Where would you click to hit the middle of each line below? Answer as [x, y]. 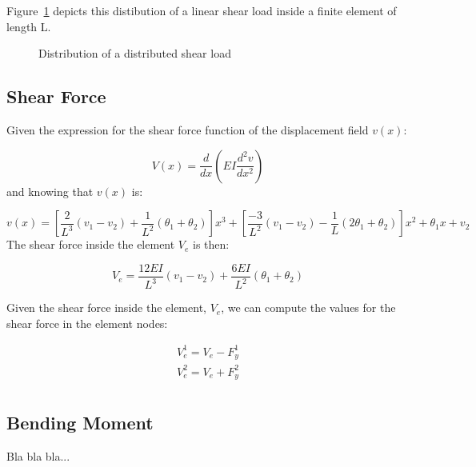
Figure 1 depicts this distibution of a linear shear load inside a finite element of [202, 10]
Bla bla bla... [38, 455]
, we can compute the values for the [308, 307]
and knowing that [50, 191]
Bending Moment [80, 422]
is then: [211, 244]
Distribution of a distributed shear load [135, 53]
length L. [29, 26]
